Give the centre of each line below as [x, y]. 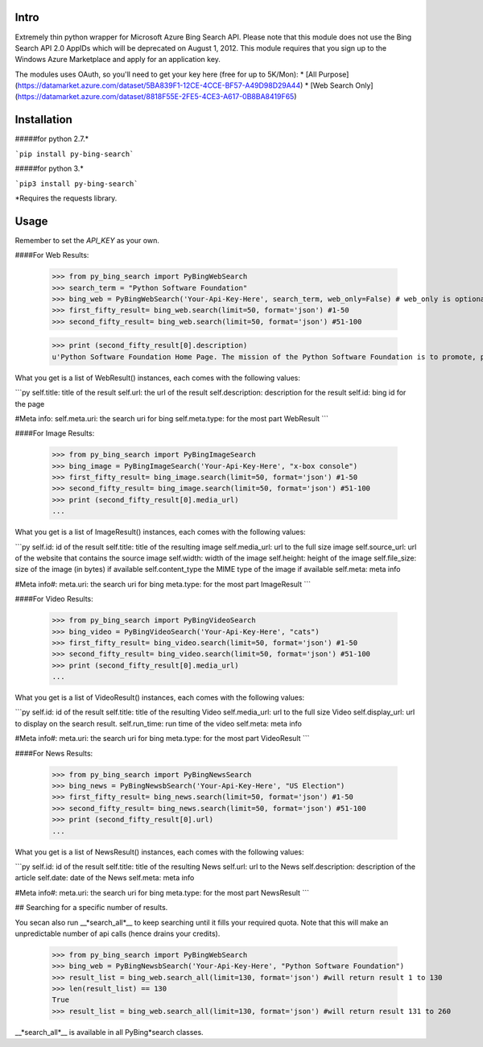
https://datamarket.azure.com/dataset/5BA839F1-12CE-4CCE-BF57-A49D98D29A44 [159, 85]
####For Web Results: [52, 255]
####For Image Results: [55, 433]
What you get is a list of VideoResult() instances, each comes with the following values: [160, 697]
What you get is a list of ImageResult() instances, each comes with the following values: [160, 532]
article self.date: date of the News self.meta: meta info [105, 878]
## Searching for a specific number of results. [91, 908]
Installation [43, 120]
